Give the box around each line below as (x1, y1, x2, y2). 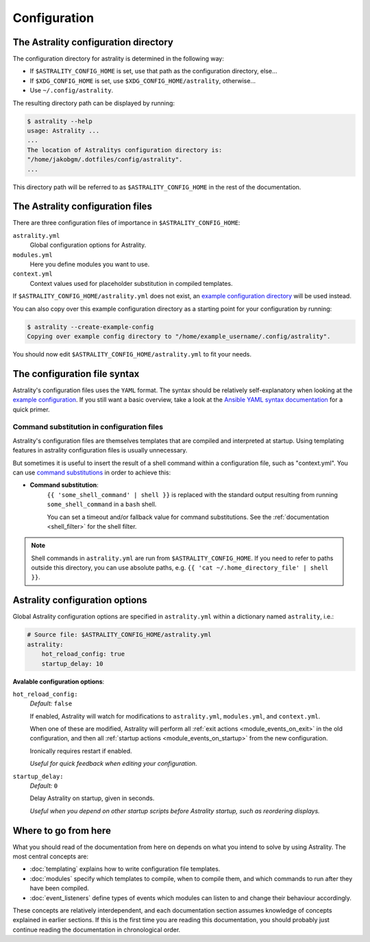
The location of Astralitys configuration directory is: (27, 146, 223, 154)
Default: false (29, 699, 73, 708)
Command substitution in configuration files (12, 422, 164, 432)
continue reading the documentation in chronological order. (12, 926, 181, 934)
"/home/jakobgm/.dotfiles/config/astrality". (27, 156, 183, 164)
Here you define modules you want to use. (29, 261, 150, 269)
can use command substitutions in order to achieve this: (12, 468, 171, 476)
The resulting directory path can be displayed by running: (12, 99, 175, 107)
